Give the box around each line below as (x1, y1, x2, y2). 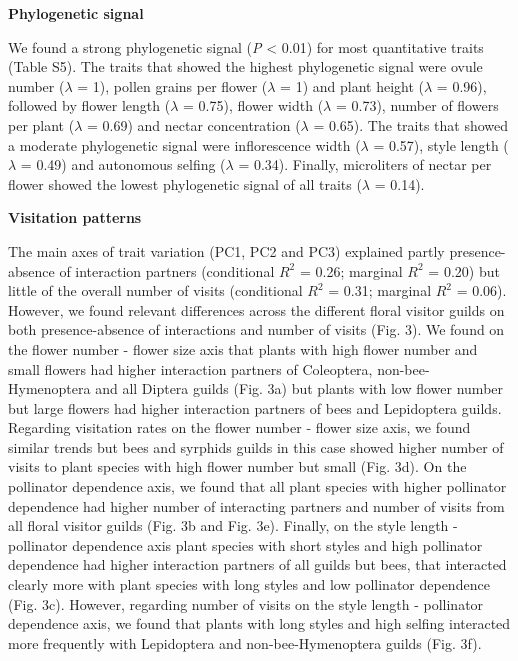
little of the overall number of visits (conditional (8, 280, 303, 301)
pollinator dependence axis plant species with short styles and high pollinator (8, 534, 483, 555)
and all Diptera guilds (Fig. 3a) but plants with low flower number (95, 378, 504, 399)
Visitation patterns (8, 207, 142, 228)
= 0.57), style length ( (373, 134, 509, 155)
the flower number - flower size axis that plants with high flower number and (8, 338, 478, 359)
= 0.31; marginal (328, 280, 432, 301)
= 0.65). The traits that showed (313, 114, 509, 135)
